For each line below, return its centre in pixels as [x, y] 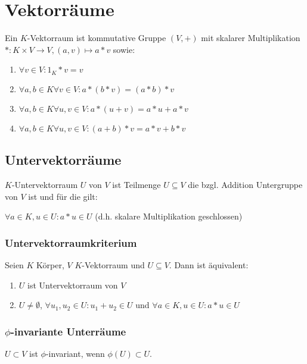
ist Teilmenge [137, 184]
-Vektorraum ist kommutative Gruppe [97, 38]
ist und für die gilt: [63, 196]
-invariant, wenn [75, 353]
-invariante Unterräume [68, 331]
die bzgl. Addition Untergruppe [245, 184]
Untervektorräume [63, 160]
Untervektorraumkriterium [71, 242]
